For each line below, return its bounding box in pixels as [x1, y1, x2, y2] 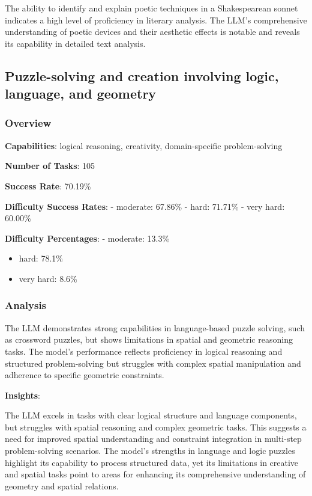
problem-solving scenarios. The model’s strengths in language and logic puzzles [5, 444, 295, 457]
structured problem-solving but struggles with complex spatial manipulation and [5, 357, 301, 369]
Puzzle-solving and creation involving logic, [5, 66, 279, 85]
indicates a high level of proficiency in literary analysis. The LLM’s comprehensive [5, 13, 307, 26]
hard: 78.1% [19, 252, 63, 265]
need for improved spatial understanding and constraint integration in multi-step [5, 432, 302, 445]
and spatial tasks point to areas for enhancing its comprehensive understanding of [5, 468, 306, 480]
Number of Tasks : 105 [5, 159, 95, 172]
